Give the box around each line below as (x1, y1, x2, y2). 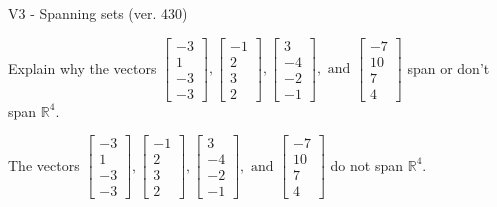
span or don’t (407, 57, 490, 78)
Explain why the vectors (8, 57, 157, 78)
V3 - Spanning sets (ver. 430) (8, 3, 188, 23)
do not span (330, 154, 404, 175)
